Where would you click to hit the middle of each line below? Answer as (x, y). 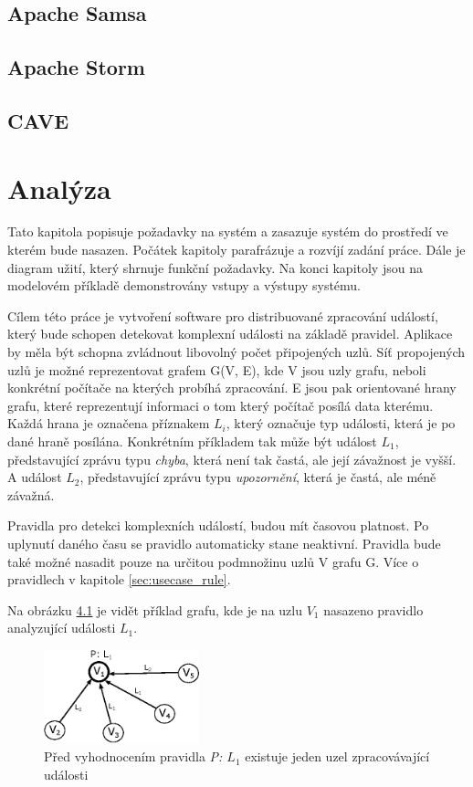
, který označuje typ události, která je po (341, 423)
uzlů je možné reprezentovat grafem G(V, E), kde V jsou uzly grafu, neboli (217, 369)
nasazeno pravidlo (373, 609)
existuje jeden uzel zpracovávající (337, 756)
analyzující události (62, 628)
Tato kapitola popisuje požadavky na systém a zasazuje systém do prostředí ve (228, 231)
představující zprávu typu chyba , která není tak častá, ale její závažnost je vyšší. (232, 459)
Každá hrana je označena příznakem (109, 423)
